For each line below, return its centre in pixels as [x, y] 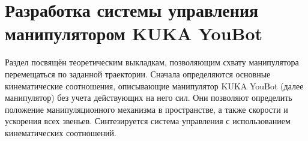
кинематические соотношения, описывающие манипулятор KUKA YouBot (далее [154, 85]
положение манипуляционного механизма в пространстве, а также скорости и [146, 109]
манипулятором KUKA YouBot [134, 33]
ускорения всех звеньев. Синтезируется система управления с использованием [148, 121]
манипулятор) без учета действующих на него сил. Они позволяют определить [149, 97]
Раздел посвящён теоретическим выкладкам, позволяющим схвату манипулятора [152, 62]
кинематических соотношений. [61, 132]
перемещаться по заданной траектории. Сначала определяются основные [138, 73]
